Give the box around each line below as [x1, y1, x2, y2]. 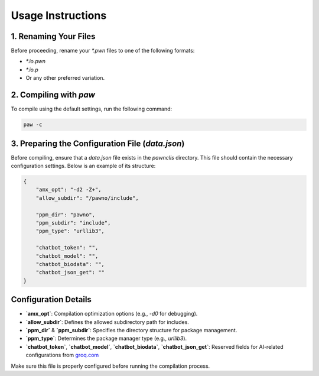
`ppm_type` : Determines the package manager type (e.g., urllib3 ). [25, 335, 187, 342]
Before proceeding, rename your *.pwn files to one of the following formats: [11, 47, 195, 54]
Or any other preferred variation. [25, 74, 105, 82]
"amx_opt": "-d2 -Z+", [35, 186, 102, 193]
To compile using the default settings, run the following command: [11, 105, 172, 112]
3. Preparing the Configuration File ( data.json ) [11, 138, 185, 148]
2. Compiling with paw [11, 90, 96, 100]
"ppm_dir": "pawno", [35, 211, 96, 218]
